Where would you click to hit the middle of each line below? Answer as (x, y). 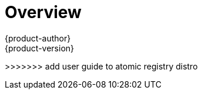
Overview (43, 12)
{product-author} (38, 38)
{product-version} (40, 48)
